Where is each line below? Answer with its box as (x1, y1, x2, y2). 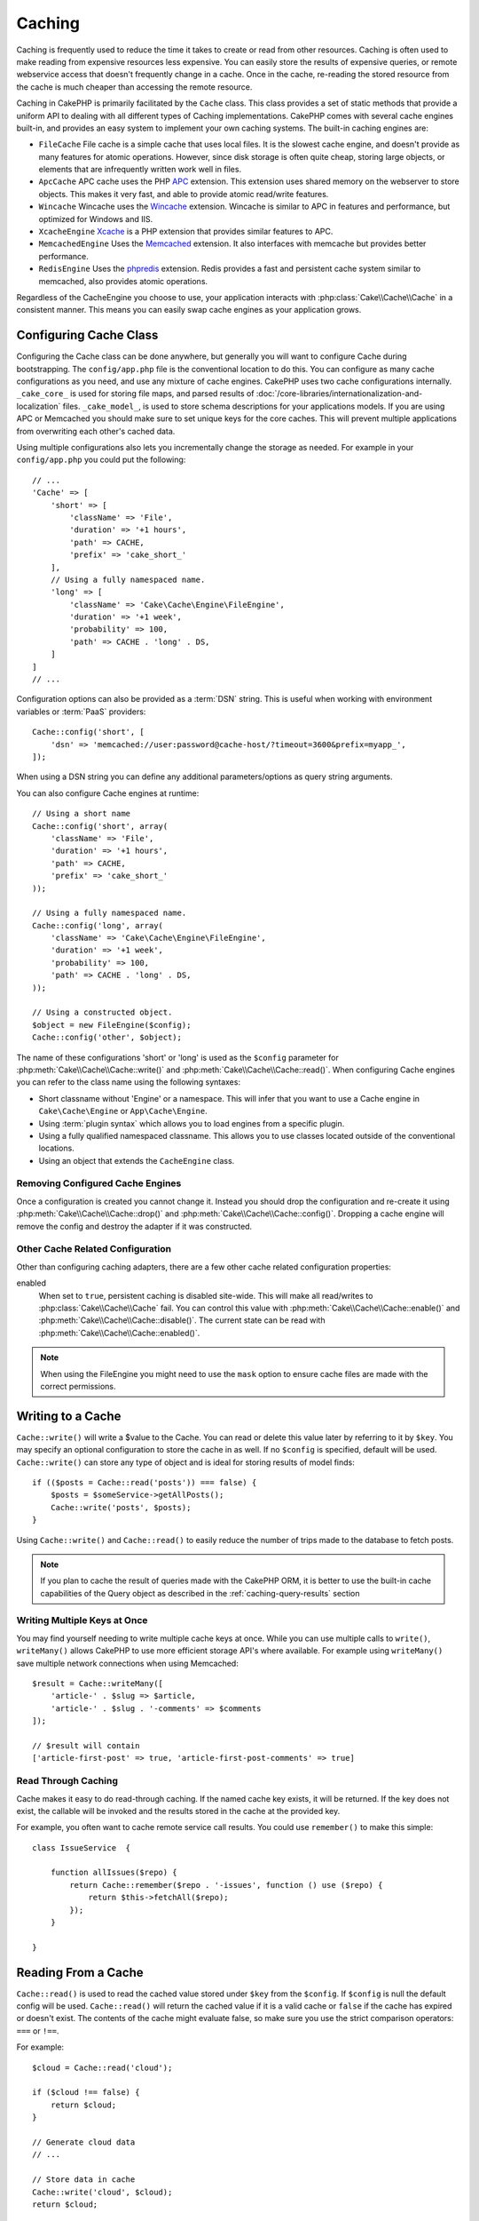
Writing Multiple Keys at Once (16, 1614, 148, 1627)
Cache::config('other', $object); (32, 1032, 182, 1043)
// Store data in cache (32, 2175, 136, 2185)
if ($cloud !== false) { (32, 2088, 140, 2098)
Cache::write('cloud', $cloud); (32, 2186, 173, 2197)
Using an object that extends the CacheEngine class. (38, 1155, 235, 1166)
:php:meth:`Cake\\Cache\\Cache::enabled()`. (38, 1327, 200, 1338)
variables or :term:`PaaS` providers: (16, 706, 146, 717)
